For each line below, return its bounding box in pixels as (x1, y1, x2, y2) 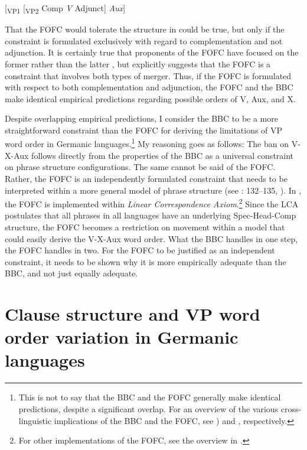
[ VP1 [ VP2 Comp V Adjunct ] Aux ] (5, 2, 126, 15)
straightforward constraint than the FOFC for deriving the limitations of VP (5, 123, 283, 136)
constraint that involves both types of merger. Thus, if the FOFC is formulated (5, 69, 292, 81)
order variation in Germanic (5, 325, 239, 349)
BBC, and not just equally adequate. (5, 267, 138, 279)
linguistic (18, 414, 52, 426)
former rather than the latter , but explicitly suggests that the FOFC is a (5, 57, 271, 70)
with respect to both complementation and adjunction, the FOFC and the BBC (5, 81, 293, 93)
